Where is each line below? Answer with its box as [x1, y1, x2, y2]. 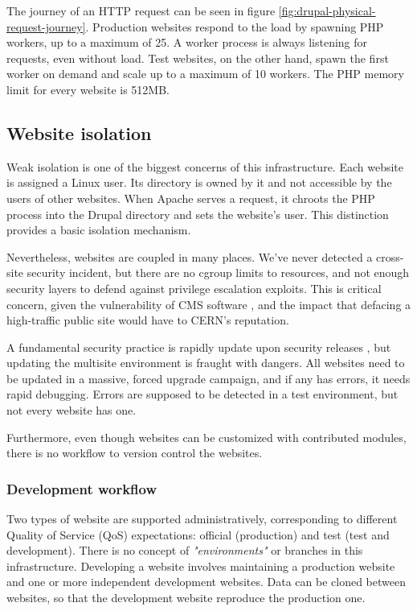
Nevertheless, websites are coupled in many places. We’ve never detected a [6, 248, 373, 265]
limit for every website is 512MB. [6, 81, 170, 97]
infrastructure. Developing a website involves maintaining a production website [6, 557, 395, 574]
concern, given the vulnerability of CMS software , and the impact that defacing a [6, 295, 411, 312]
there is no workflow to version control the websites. [6, 444, 263, 461]
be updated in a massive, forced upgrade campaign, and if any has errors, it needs [6, 369, 411, 386]
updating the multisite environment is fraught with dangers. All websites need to [6, 354, 405, 371]
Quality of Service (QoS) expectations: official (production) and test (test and [6, 526, 390, 543]
